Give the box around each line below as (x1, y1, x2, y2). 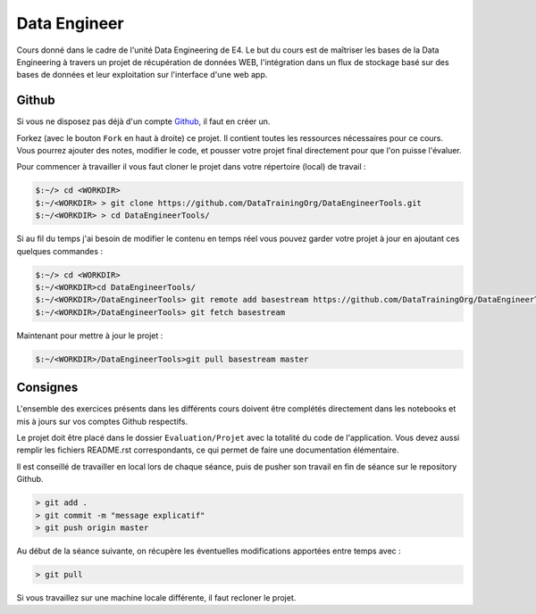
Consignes (16, 380, 79, 395)
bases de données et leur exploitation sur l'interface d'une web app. (16, 70, 268, 80)
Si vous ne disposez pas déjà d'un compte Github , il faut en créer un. (16, 116, 271, 127)
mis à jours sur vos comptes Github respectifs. (16, 416, 188, 427)
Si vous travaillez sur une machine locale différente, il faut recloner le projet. (16, 592, 297, 602)
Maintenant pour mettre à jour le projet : (16, 330, 163, 341)
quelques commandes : (16, 245, 103, 256)
